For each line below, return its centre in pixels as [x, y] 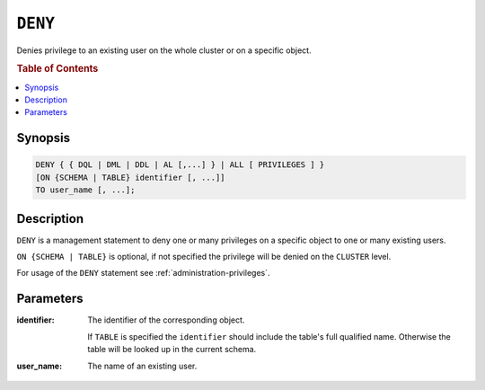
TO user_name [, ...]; [85, 190]
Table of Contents [57, 69]
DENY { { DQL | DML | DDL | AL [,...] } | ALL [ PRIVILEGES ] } [180, 165]
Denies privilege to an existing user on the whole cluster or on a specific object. [164, 50]
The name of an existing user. [142, 366]
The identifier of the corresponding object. [166, 320]
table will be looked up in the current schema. [172, 350]
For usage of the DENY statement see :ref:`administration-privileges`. [143, 273]
